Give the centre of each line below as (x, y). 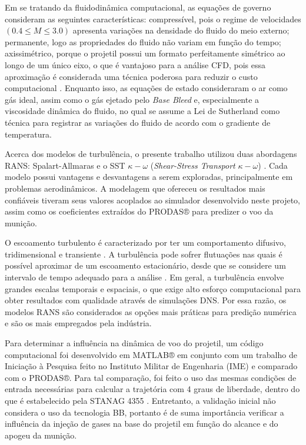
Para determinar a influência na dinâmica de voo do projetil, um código (134, 343)
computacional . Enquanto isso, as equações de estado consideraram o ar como (146, 88)
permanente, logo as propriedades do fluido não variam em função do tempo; (143, 41)
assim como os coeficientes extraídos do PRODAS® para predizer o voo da (139, 211)
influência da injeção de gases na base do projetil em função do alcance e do (142, 424)
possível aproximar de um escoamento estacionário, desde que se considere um (145, 265)
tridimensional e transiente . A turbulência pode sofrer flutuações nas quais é (144, 254)
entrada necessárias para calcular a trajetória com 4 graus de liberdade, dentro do (152, 389)
